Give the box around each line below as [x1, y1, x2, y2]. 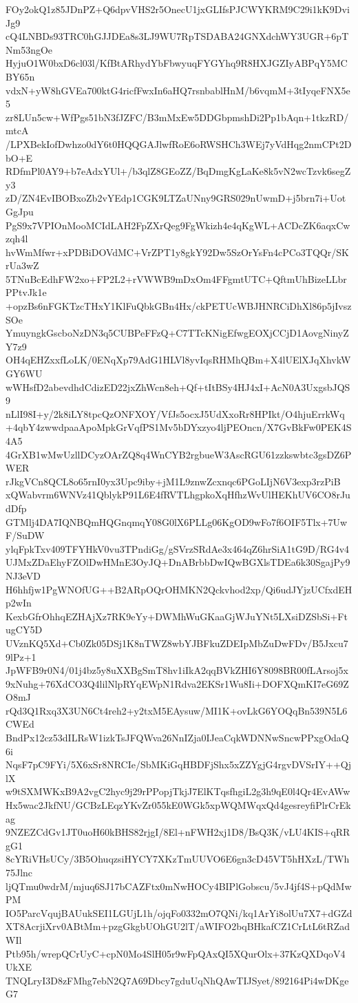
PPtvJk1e [6, 285, 47, 299]
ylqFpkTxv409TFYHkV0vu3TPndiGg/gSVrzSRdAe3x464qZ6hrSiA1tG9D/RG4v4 [6, 541, 350, 556]
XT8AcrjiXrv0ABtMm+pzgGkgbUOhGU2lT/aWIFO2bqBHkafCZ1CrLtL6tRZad [6, 919, 350, 933]
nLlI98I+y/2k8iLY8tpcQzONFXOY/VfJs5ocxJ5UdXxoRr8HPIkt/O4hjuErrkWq [6, 406, 345, 421]
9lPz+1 [6, 649, 36, 664]
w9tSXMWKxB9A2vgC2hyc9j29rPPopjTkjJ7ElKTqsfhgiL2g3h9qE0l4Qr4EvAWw [6, 784, 350, 799]
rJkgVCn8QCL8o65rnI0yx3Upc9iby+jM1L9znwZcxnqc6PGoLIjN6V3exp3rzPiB [6, 474, 341, 488]
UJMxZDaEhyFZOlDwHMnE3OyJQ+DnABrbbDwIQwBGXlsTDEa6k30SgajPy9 [6, 555, 350, 569]
